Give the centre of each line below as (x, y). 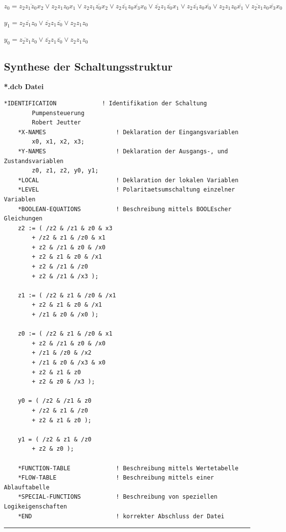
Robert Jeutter (56, 123)
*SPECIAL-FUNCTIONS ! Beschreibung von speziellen (118, 497)
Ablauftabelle (27, 487)
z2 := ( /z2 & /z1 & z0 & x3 (65, 228)
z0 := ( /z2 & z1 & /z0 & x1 (65, 334)
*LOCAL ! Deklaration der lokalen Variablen (128, 180)
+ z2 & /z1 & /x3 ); (65, 276)
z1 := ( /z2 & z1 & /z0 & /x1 (67, 295)
